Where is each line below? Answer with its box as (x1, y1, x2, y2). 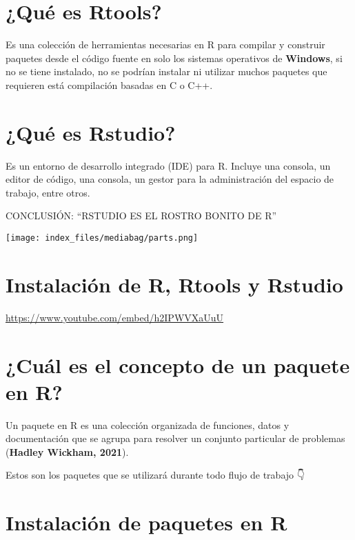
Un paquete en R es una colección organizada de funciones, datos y (6, 417, 290, 432)
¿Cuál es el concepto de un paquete (6, 350, 350, 379)
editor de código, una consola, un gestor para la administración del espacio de (6, 172, 334, 186)
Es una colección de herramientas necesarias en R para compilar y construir (6, 37, 325, 52)
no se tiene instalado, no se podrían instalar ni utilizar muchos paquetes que (6, 64, 327, 79)
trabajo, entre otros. (6, 185, 90, 199)
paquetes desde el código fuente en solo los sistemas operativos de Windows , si (6, 50, 343, 65)
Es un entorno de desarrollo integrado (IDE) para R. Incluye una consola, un (6, 158, 331, 172)
